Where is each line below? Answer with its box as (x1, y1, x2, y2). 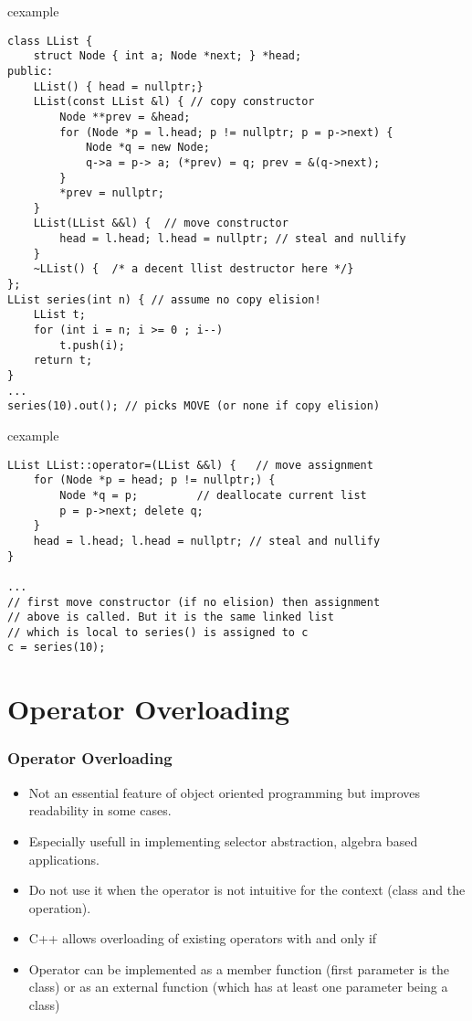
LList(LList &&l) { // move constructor (33, 217, 288, 230)
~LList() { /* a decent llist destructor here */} (33, 262, 354, 276)
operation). (28, 898, 91, 917)
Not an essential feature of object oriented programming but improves (28, 782, 420, 802)
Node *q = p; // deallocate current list (59, 488, 367, 502)
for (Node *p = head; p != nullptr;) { (33, 473, 276, 487)
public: (7, 64, 54, 78)
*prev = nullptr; (59, 186, 164, 200)
